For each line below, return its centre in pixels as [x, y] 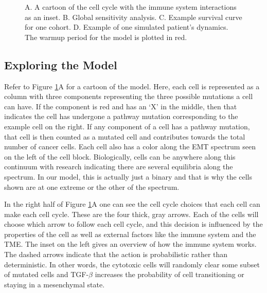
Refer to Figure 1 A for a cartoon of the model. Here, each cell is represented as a [132, 86]
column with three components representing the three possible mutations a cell [129, 96]
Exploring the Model [61, 64]
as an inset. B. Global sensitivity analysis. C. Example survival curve [133, 17]
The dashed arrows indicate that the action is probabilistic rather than [116, 254]
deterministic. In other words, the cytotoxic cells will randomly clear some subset [132, 264]
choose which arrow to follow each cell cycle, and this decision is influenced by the [133, 224]
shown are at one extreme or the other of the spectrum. [92, 187]
